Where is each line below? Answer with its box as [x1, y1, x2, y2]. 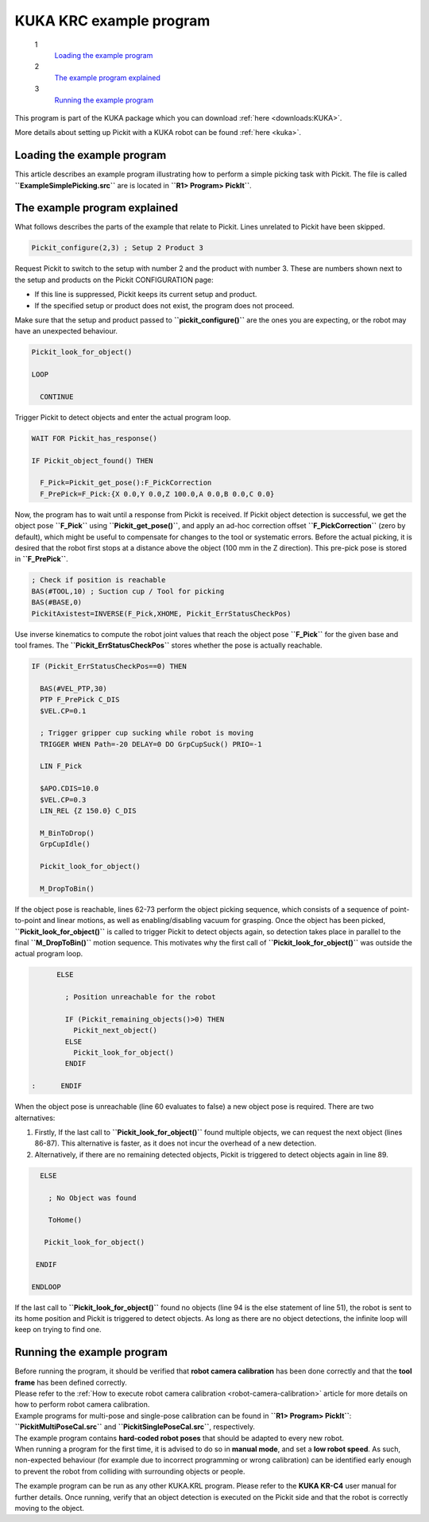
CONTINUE [40, 392, 74, 401]
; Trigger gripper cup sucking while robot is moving [40, 728, 254, 738]
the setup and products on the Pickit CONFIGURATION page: [14, 275, 214, 284]
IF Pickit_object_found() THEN [31, 456, 154, 465]
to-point [14, 916, 41, 925]
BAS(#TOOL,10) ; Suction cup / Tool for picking [31, 586, 225, 596]
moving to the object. [14, 1503, 85, 1512]
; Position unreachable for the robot [64, 993, 216, 1002]
